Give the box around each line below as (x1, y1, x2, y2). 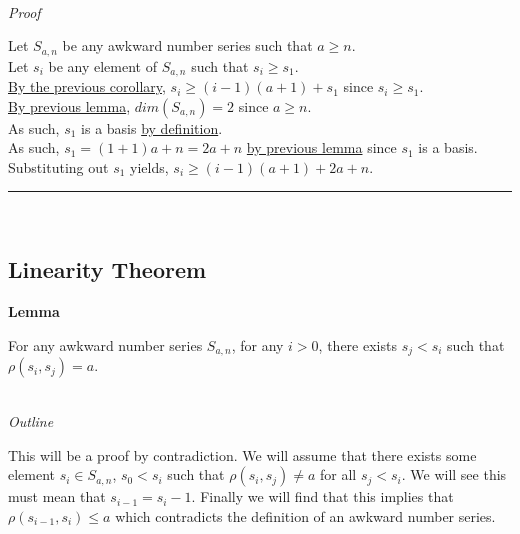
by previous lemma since (246, 137, 397, 158)
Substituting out (8, 156, 109, 177)
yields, (130, 156, 169, 177)
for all (320, 464, 357, 485)
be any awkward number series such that (62, 35, 313, 56)
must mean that (8, 486, 106, 507)
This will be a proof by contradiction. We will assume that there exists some (8, 444, 477, 465)
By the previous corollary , (8, 76, 166, 97)
